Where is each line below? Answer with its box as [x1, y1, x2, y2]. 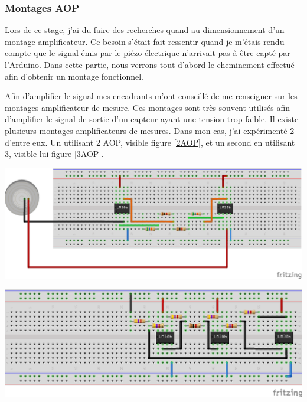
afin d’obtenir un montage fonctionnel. [5, 70, 143, 82]
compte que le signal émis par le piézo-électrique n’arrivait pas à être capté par [5, 47, 290, 59]
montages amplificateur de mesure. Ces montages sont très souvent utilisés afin [5, 101, 290, 113]
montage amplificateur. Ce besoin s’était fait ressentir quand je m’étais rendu [5, 35, 285, 47]
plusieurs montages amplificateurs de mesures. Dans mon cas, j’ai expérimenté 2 [5, 124, 295, 136]
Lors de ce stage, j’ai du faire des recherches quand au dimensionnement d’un [5, 24, 285, 36]
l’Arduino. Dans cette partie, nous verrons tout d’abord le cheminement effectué [5, 58, 295, 70]
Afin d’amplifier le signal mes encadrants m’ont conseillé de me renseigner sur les [5, 90, 298, 102]
